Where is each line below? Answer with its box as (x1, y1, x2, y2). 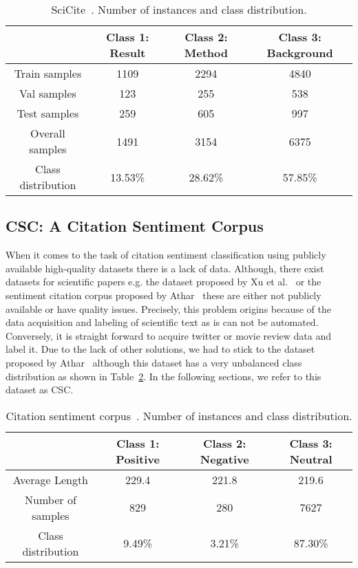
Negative (200, 450, 249, 467)
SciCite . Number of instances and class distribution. (51, 1, 307, 17)
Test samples (17, 105, 79, 121)
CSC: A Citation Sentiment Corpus (6, 215, 264, 237)
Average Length (12, 471, 89, 488)
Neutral (289, 450, 333, 467)
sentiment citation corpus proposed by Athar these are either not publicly (6, 287, 322, 302)
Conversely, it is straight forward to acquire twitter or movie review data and (6, 328, 332, 342)
